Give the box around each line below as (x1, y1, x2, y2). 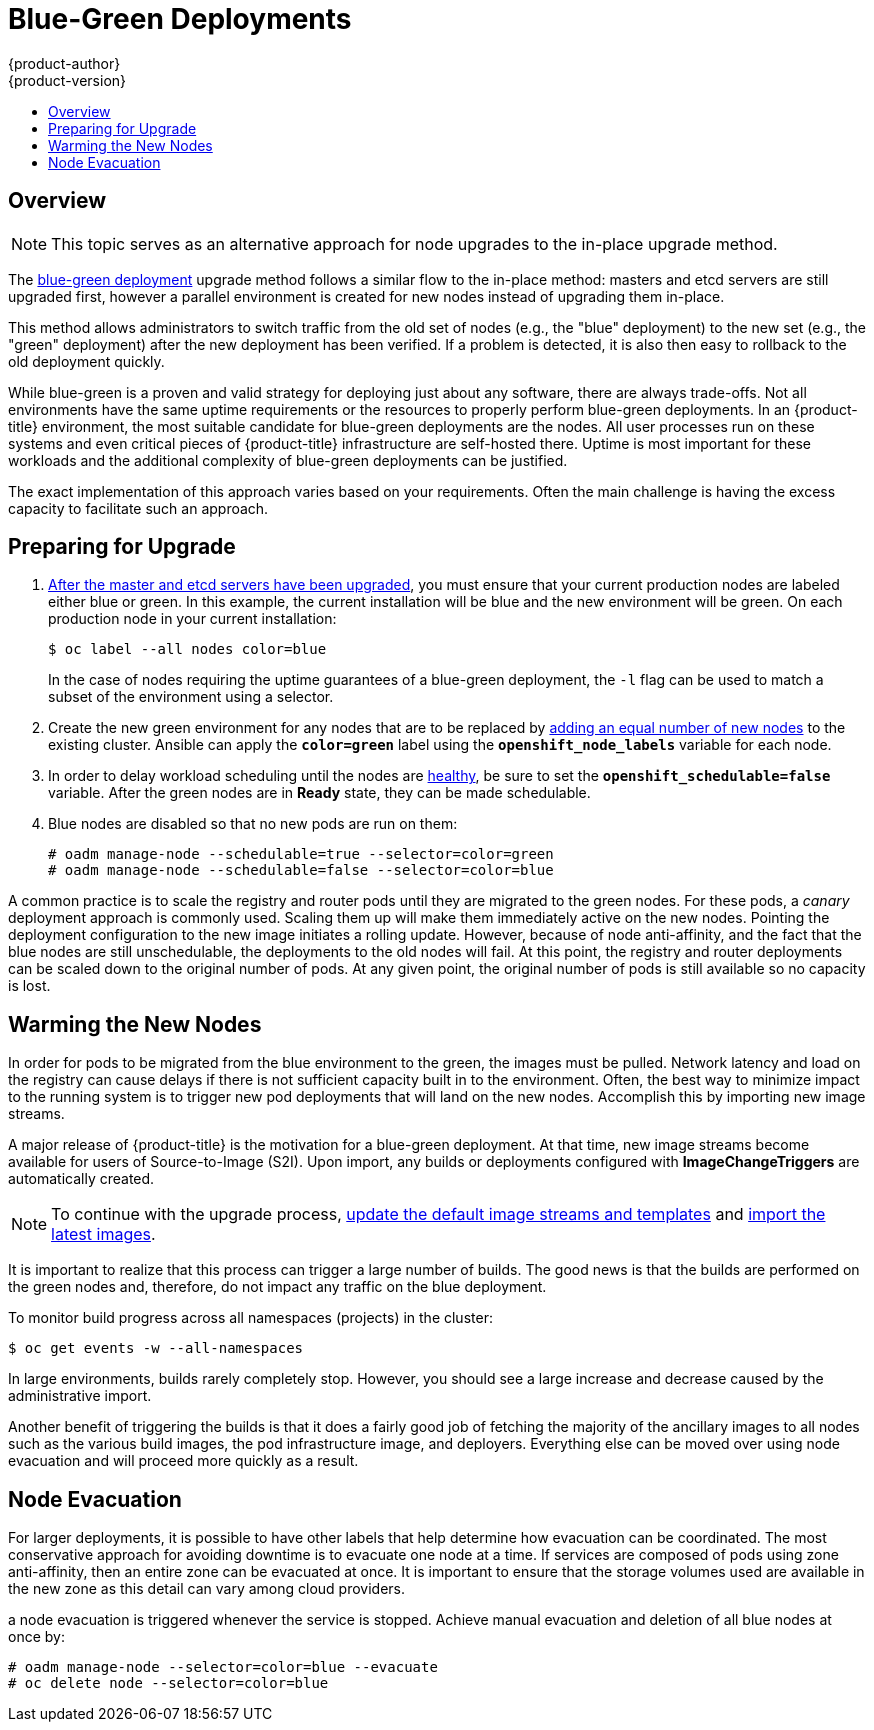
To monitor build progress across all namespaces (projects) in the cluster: (8, 1309, 493, 1327)
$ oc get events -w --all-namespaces (8, 1340, 304, 1357)
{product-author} (8, 54, 121, 72)
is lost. (8, 977, 51, 995)
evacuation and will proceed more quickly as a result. (8, 1452, 359, 1470)
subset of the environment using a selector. (48, 688, 334, 706)
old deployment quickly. (8, 352, 165, 370)
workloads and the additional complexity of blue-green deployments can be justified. (8, 451, 568, 469)
